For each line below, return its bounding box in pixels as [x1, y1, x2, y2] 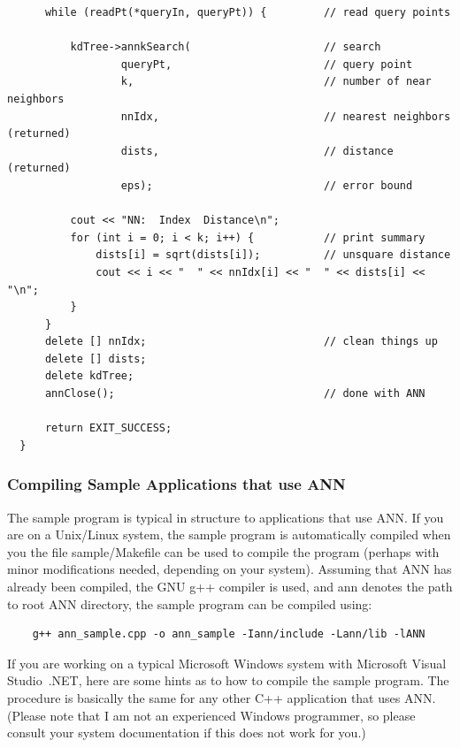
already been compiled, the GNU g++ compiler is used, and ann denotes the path [7, 577, 453, 596]
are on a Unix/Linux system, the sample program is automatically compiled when [7, 525, 451, 544]
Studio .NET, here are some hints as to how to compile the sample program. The [7, 671, 449, 690]
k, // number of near [120, 75, 432, 88]
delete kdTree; [44, 370, 134, 383]
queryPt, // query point [120, 57, 413, 71]
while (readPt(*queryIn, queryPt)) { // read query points [44, 6, 451, 19]
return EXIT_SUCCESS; [44, 422, 172, 435]
